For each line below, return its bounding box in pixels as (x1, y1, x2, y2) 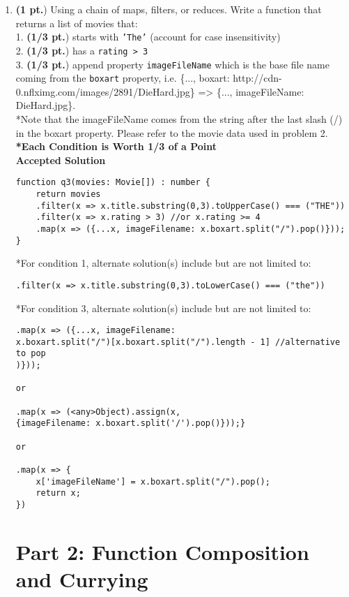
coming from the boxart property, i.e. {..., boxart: (15, 71, 230, 85)
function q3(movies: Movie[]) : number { (15, 177, 210, 188)
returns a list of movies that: (15, 15, 138, 30)
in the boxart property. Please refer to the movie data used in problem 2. (15, 125, 328, 140)
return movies (36, 189, 101, 200)
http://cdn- (233, 71, 282, 85)
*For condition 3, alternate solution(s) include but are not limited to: (15, 300, 311, 315)
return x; (36, 488, 81, 499)
